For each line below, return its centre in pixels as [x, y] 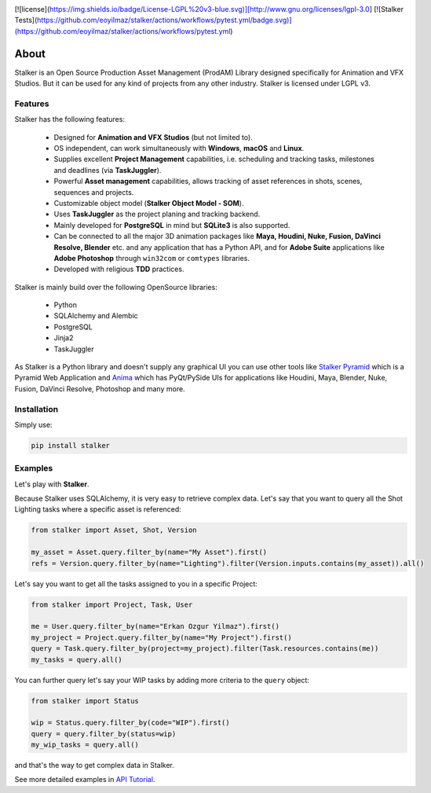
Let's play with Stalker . [52, 484]
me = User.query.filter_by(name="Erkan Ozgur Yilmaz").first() [155, 626]
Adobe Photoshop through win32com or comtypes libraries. [152, 258]
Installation [37, 409]
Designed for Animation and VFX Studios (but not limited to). [153, 137]
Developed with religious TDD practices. [119, 269]
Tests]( [26, 20]
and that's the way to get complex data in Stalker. [94, 765]
